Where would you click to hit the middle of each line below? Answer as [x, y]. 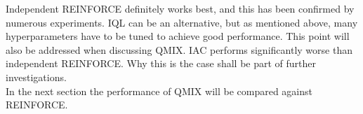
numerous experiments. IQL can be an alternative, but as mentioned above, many [182, 22]
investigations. [36, 77]
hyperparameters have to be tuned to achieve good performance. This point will [178, 36]
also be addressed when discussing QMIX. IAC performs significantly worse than [179, 49]
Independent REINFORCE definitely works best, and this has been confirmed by [180, 8]
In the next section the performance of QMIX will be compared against [159, 91]
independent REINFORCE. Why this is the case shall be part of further [161, 63]
